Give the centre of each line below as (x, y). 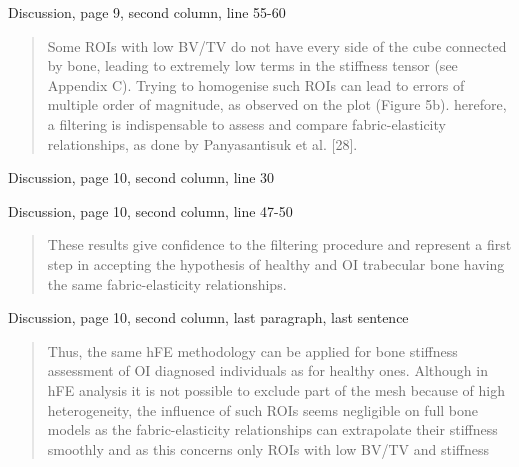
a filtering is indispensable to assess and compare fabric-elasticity (246, 123)
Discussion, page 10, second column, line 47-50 (150, 210)
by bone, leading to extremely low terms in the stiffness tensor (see (252, 65)
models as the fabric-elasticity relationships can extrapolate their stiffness (272, 429)
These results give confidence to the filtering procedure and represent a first (279, 244)
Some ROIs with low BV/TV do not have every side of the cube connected (277, 45)
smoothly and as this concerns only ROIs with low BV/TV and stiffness (268, 448)
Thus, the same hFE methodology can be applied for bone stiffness (252, 350)
